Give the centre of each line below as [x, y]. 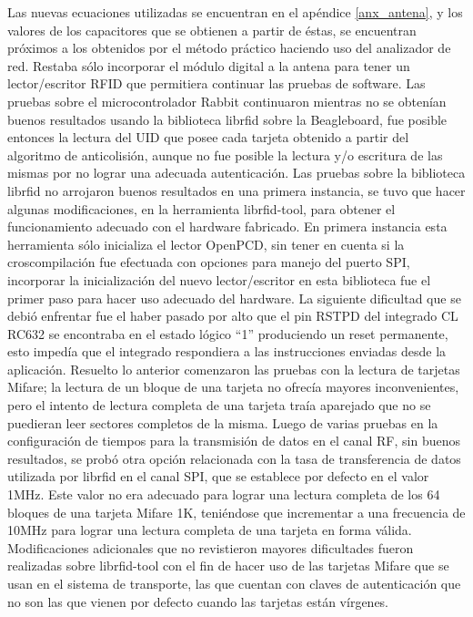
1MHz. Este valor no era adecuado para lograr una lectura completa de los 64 [224, 494]
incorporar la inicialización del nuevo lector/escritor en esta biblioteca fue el [219, 279]
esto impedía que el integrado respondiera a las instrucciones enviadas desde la [227, 351]
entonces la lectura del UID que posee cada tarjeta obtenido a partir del [208, 137]
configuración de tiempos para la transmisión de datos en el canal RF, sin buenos [234, 441]
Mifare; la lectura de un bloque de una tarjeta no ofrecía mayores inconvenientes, [233, 387]
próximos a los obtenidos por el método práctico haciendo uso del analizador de [229, 48]
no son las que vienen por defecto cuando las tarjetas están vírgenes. [198, 601]
